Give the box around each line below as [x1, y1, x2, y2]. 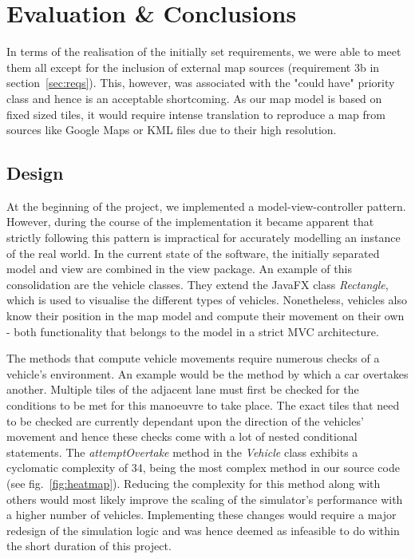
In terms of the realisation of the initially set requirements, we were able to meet [6, 43, 401, 60]
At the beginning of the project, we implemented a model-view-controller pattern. [6, 197, 406, 214]
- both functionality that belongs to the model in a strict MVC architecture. [6, 323, 379, 339]
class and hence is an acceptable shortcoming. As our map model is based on [6, 89, 382, 106]
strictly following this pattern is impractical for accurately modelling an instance [6, 229, 401, 246]
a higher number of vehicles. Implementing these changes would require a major [6, 506, 397, 523]
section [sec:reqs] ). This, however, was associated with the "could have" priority [6, 74, 395, 91]
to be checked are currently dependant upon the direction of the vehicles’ [6, 412, 364, 429]
